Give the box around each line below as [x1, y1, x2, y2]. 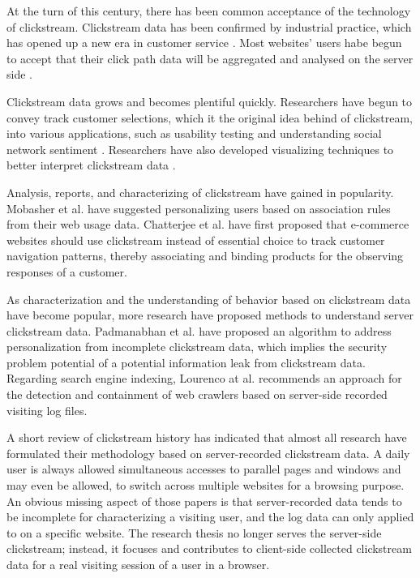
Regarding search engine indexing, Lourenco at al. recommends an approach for [6, 370, 402, 387]
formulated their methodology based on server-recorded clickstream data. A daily [6, 444, 410, 461]
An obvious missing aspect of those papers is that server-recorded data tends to [6, 492, 402, 509]
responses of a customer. [6, 263, 127, 280]
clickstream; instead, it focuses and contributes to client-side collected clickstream [6, 540, 412, 557]
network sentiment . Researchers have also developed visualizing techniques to [6, 140, 394, 157]
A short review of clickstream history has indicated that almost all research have [6, 429, 407, 446]
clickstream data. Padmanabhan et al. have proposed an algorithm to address [6, 322, 392, 339]
